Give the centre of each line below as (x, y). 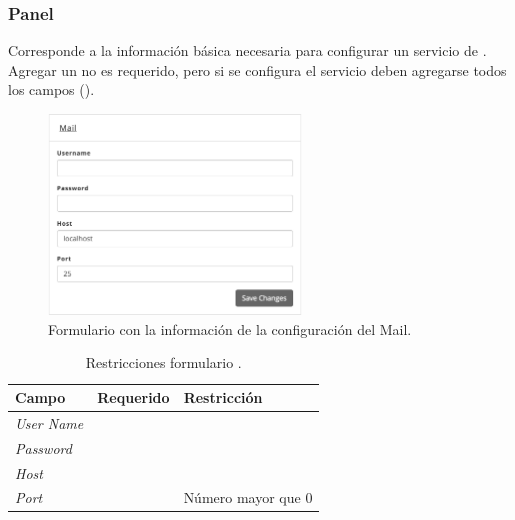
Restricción (223, 397)
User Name (49, 422)
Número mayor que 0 (248, 497)
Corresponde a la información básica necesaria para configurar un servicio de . (247, 50)
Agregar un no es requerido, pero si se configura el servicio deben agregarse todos (257, 69)
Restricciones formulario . (163, 362)
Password (43, 447)
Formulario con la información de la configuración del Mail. (230, 328)
